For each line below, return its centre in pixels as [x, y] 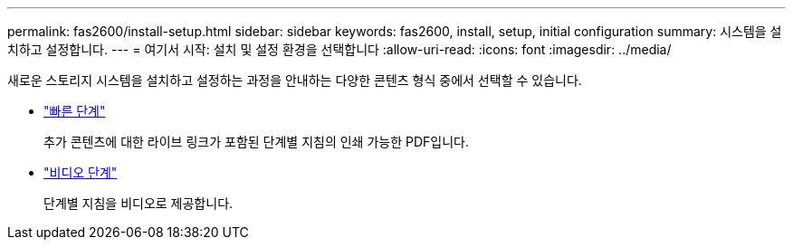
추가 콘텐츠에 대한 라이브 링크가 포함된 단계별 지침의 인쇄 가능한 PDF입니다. [256, 142]
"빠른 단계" [75, 111]
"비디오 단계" [81, 172]
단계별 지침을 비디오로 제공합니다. [139, 203]
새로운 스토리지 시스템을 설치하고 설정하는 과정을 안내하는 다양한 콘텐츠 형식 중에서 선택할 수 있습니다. [295, 80]
